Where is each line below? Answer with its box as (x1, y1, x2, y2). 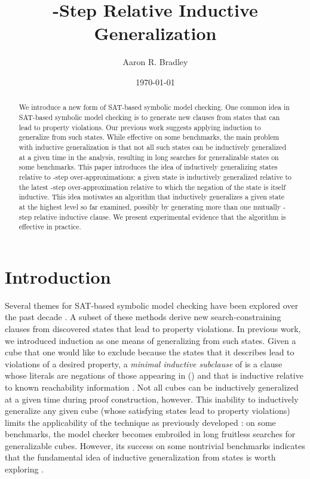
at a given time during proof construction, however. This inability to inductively (5, 392, 299, 405)
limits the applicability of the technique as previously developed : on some (5, 416, 276, 428)
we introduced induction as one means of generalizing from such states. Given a (5, 334, 296, 346)
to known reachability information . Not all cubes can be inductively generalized (5, 380, 299, 393)
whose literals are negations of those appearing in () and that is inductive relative (5, 369, 303, 382)
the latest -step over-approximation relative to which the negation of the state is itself (19, 182, 286, 192)
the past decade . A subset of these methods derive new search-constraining (5, 311, 281, 323)
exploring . (5, 463, 44, 475)
